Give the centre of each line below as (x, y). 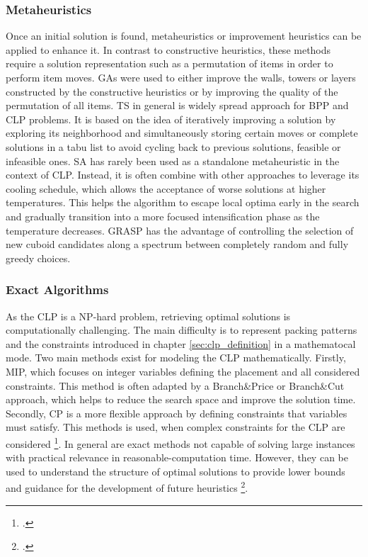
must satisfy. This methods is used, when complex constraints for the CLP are (176, 427)
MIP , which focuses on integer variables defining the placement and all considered (183, 371)
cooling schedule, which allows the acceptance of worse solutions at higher (166, 188)
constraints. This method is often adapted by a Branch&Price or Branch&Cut (175, 385)
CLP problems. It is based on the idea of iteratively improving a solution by (171, 119)
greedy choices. (38, 258)
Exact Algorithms (57, 289)
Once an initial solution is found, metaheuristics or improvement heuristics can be (184, 36)
